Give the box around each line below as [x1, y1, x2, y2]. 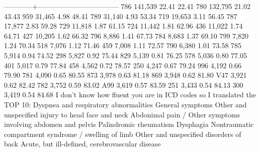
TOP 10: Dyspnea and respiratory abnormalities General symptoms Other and [4, 99, 247, 109]
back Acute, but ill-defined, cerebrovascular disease [4, 138, 161, 149]
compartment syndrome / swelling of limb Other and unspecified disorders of [4, 128, 241, 139]
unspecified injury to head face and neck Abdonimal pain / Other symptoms [4, 109, 240, 119]
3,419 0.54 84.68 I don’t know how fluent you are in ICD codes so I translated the [4, 89, 256, 100]
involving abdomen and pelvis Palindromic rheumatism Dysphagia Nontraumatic [4, 119, 254, 129]
